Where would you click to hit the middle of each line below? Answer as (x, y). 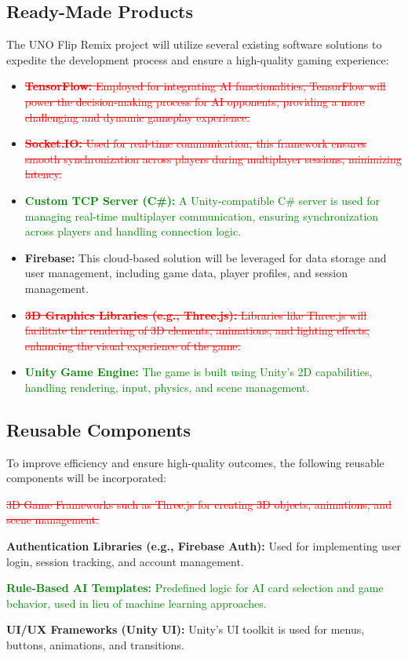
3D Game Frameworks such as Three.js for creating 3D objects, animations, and (199, 504)
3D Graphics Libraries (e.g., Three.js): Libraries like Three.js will (196, 314)
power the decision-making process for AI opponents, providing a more (195, 101)
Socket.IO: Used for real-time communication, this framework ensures (195, 143)
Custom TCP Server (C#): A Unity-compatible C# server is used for (202, 200)
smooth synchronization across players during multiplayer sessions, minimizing (213, 158)
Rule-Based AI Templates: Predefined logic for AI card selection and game (195, 588)
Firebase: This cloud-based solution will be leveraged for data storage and (206, 257)
